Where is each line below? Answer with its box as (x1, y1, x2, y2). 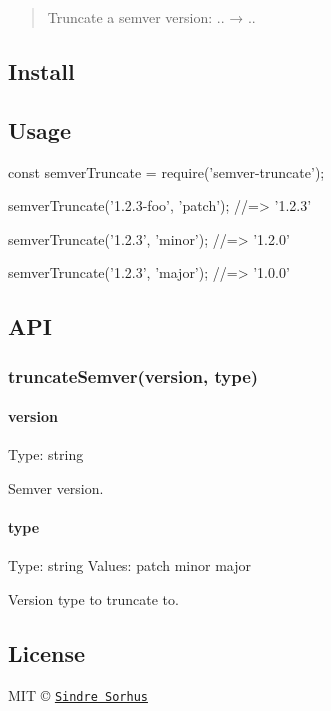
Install (8, 55, 75, 86)
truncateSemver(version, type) (8, 363, 259, 388)
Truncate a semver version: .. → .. (47, 7, 256, 27)
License (8, 637, 86, 668)
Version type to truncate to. (8, 588, 179, 609)
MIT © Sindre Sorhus (8, 684, 148, 705)
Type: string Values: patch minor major (8, 555, 252, 576)
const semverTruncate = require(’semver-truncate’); (8, 161, 325, 182)
